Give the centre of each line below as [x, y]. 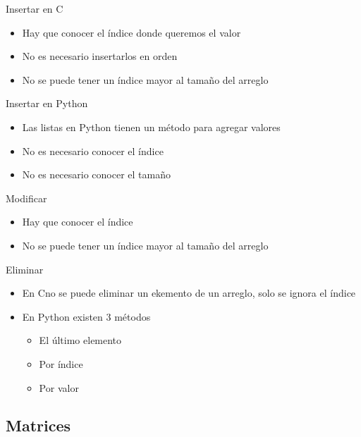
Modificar [26, 198]
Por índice [61, 363]
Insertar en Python [47, 103]
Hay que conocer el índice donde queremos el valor [131, 32]
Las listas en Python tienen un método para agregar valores [151, 127]
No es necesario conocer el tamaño [96, 174]
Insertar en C [35, 8]
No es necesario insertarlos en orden [100, 56]
